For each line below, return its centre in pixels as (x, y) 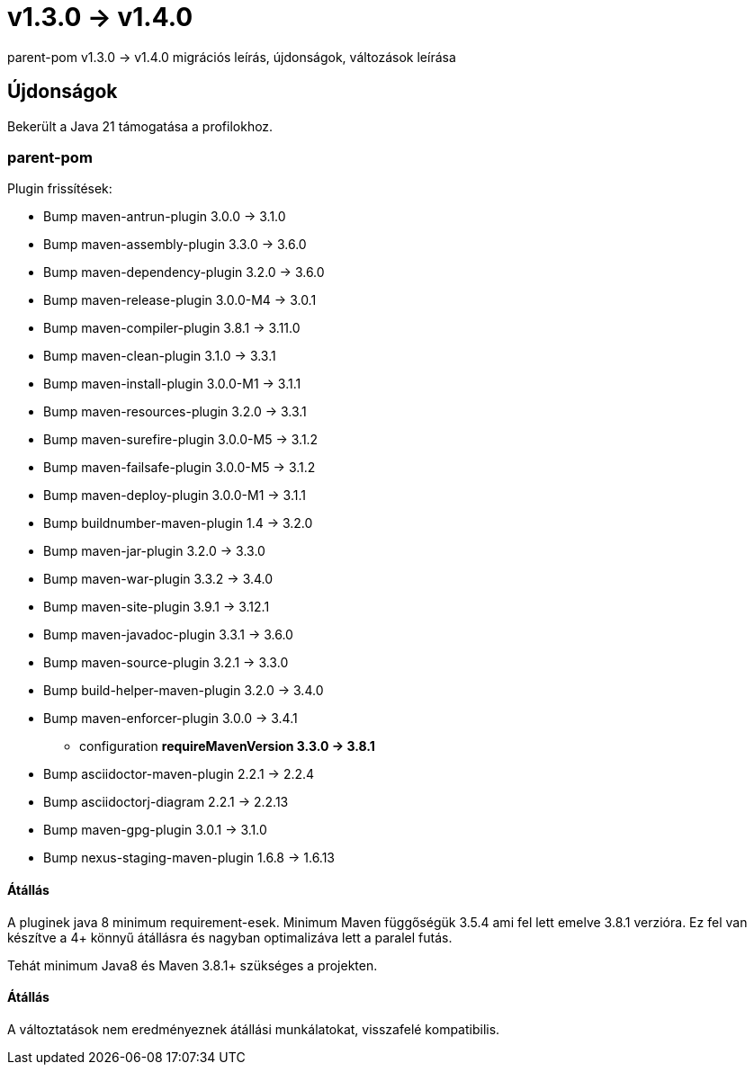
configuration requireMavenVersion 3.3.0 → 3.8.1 (227, 746)
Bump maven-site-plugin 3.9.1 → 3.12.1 (157, 607)
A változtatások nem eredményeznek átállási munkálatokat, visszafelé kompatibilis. (254, 1029)
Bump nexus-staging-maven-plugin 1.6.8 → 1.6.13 (189, 858)
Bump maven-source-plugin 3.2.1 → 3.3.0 (166, 663)
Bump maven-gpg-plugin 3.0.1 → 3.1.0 (155, 830)
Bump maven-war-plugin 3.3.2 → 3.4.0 (158, 579)
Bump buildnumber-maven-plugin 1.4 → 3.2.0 (178, 523)
